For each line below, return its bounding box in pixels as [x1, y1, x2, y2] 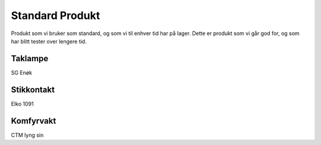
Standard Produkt [11, 9, 100, 22]
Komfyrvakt [11, 116, 56, 126]
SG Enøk [11, 69, 33, 76]
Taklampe [11, 53, 49, 64]
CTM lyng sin [11, 131, 44, 138]
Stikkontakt [11, 84, 55, 94]
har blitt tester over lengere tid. [11, 37, 87, 45]
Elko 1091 [11, 100, 34, 107]
